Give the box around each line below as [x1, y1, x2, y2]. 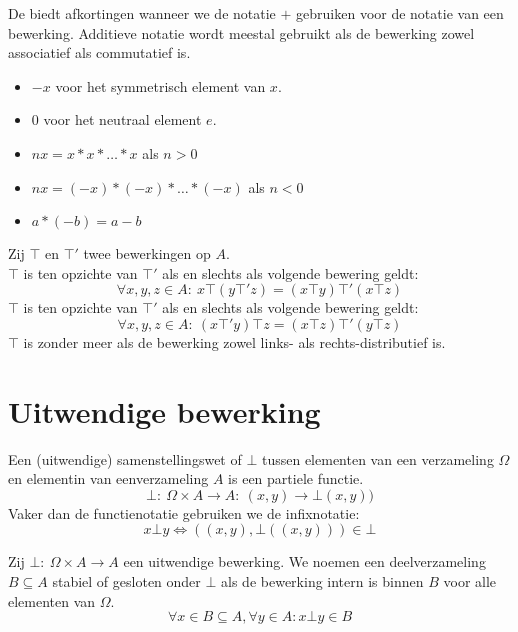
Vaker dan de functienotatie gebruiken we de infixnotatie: [8, 502, 360, 523]
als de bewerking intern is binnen [221, 571, 424, 592]
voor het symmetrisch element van [55, 75, 266, 96]
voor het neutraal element [43, 109, 202, 130]
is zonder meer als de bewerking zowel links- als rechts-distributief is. [23, 331, 446, 352]
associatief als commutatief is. [8, 42, 191, 63]
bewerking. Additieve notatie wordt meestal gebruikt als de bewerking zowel [8, 22, 475, 43]
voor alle [443, 571, 497, 592]
